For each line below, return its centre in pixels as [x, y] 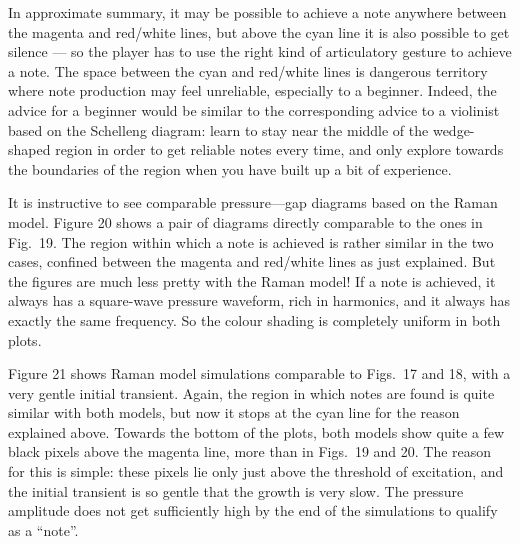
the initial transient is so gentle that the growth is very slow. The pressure [236, 490]
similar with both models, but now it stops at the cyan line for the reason [234, 412]
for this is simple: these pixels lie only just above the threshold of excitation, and [256, 471]
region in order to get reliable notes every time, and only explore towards [279, 149]
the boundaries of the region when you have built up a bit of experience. [230, 168]
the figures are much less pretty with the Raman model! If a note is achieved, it [252, 280]
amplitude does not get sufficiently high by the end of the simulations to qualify [253, 510]
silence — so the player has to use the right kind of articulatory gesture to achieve [260, 51]
